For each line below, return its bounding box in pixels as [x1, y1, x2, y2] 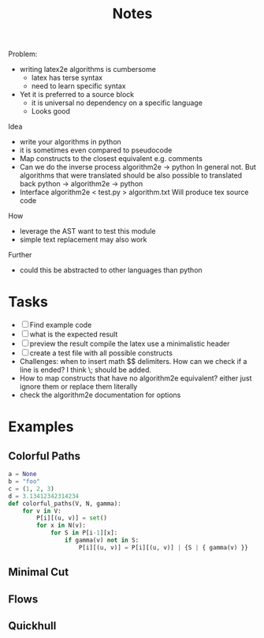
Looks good [31, 107, 71, 116]
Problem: [8, 49, 38, 59]
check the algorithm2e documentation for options [19, 390, 181, 400]
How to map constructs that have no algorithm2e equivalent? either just [19, 373, 252, 383]
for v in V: [22, 507, 61, 515]
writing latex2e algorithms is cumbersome [19, 65, 156, 74]
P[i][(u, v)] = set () [36, 514, 108, 522]
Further [8, 250, 32, 260]
